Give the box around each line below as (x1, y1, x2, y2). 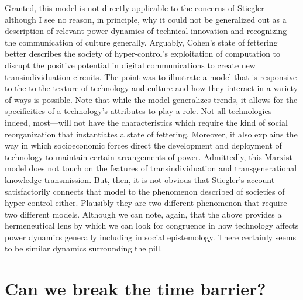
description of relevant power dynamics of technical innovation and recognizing (5, 25, 287, 37)
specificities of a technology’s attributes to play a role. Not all (5, 105, 226, 117)
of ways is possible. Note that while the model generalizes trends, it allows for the (5, 93, 298, 105)
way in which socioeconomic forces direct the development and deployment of (5, 139, 282, 151)
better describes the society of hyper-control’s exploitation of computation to (5, 47, 281, 60)
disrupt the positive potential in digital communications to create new (5, 58, 256, 71)
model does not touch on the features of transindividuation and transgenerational (5, 162, 297, 174)
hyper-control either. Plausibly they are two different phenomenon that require (5, 196, 287, 209)
